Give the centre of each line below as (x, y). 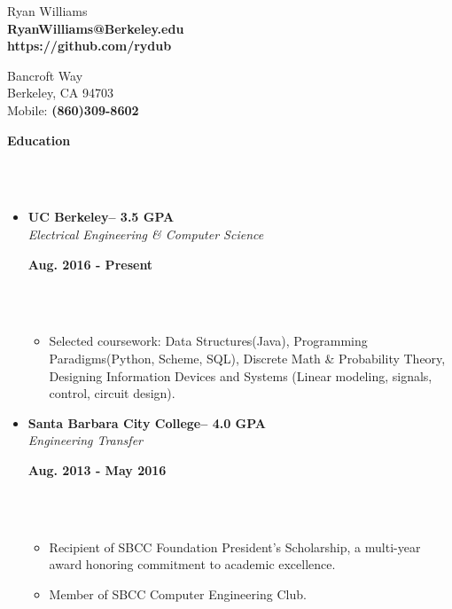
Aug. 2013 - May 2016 (97, 469)
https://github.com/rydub (90, 46)
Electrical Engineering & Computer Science (146, 234)
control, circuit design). (112, 393)
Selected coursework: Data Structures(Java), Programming (208, 341)
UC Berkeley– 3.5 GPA (101, 217)
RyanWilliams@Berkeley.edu (96, 28)
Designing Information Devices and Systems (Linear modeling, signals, (241, 375)
